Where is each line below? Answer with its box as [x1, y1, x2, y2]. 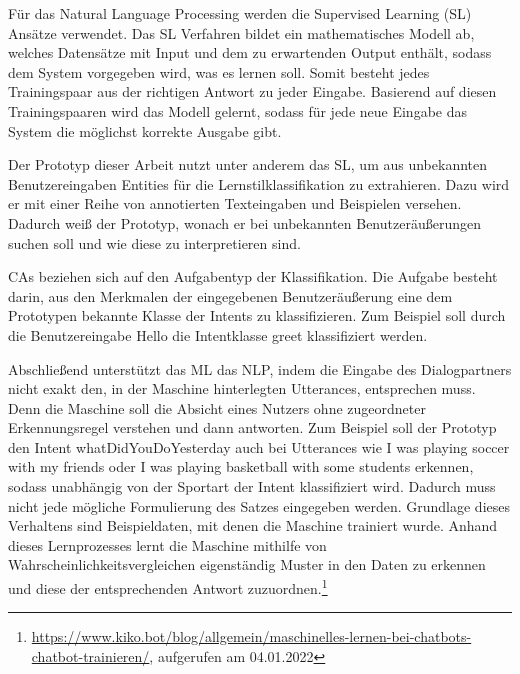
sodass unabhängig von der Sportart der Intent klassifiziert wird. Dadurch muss [8, 476, 496, 497]
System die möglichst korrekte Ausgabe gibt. [8, 120, 282, 141]
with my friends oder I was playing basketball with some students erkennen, [8, 456, 474, 477]
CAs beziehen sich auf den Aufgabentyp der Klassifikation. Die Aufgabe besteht [8, 266, 498, 287]
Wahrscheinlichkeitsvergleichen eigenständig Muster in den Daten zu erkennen [8, 554, 486, 575]
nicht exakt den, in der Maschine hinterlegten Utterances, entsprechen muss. [8, 378, 476, 399]
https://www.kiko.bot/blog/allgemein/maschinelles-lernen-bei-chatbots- [31, 626, 472, 647]
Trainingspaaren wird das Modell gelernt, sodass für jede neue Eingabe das [8, 100, 468, 121]
